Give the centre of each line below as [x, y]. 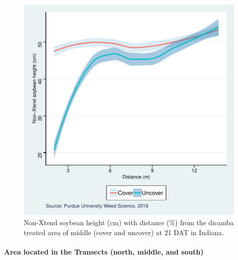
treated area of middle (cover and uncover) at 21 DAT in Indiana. [124, 232]
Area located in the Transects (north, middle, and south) [104, 251]
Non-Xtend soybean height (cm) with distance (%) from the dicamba [129, 222]
